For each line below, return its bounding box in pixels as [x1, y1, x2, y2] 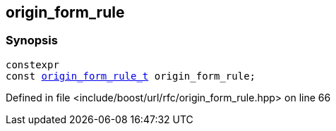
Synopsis [6, 33, 58, 48]
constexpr [6, 58, 59, 70]
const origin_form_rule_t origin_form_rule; [6, 70, 256, 82]
